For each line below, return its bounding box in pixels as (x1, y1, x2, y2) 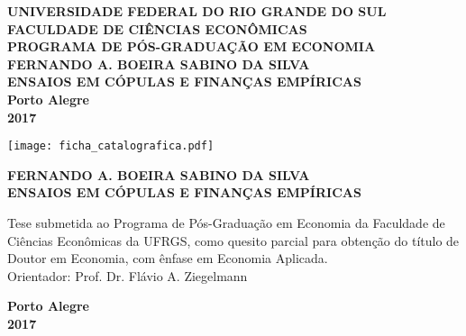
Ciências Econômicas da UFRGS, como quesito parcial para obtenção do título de (7, 231, 460, 250)
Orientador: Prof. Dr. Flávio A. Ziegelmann (7, 266, 248, 285)
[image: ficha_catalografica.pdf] (7, 140, 215, 153)
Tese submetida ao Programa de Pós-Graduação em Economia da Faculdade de (7, 213, 445, 232)
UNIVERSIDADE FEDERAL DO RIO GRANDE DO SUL (7, 2, 387, 20)
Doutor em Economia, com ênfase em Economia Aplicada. (7, 249, 328, 268)
